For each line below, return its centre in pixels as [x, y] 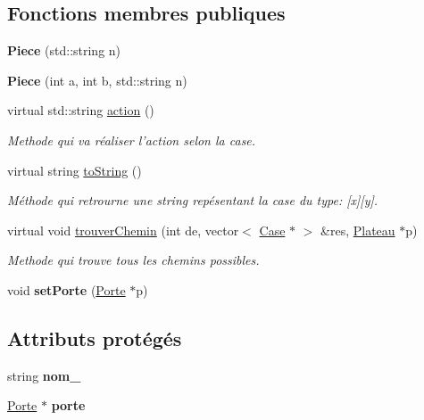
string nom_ [44, 375]
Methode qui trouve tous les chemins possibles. [133, 260]
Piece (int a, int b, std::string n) [97, 80]
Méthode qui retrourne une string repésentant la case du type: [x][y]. [193, 200]
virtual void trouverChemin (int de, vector [123, 230]
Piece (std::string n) [64, 50]
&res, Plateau [358, 230]
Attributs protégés [95, 338]
